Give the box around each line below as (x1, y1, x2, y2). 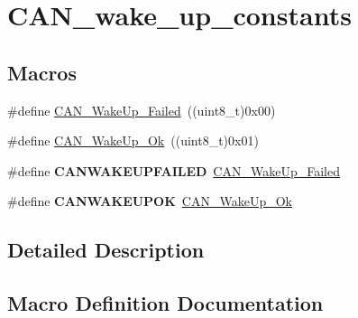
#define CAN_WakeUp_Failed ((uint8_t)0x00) (7, 100, 276, 119)
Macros (7, 58, 77, 86)
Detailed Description (7, 236, 205, 264)
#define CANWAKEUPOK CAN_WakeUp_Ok (7, 192, 292, 210)
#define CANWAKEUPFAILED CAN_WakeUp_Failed (7, 161, 340, 180)
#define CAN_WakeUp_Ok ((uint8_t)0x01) (7, 131, 259, 150)
